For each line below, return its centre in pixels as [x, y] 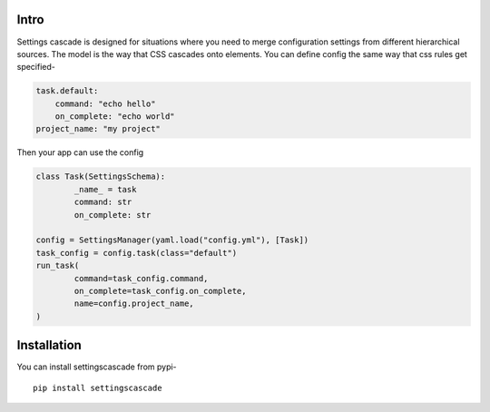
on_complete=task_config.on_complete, [160, 291]
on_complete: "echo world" [115, 117]
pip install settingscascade [98, 387]
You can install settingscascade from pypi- [97, 367]
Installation [49, 345]
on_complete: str [113, 215]
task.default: [67, 91]
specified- [36, 67]
